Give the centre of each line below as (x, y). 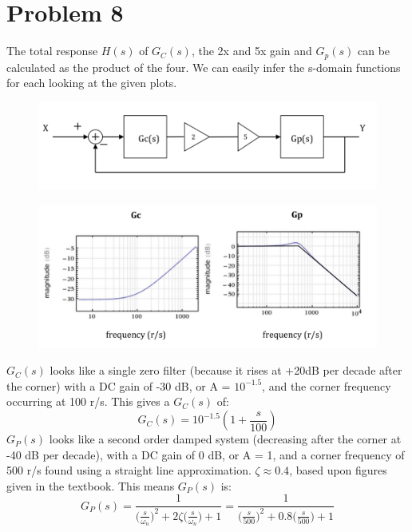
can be (374, 51)
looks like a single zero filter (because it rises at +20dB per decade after (226, 370)
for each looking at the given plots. (92, 83)
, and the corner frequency (327, 385)
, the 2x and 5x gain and (252, 51)
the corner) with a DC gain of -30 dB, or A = (119, 385)
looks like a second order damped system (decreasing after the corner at (225, 439)
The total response (52, 51)
